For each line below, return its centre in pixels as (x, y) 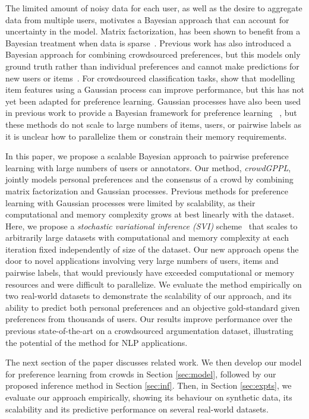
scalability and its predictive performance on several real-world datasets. (137, 409)
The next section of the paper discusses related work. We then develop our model (154, 362)
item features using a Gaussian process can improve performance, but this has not (155, 89)
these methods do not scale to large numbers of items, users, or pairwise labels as (153, 124)
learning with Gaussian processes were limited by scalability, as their (130, 202)
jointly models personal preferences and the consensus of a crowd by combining (149, 179)
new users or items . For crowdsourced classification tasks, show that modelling (150, 78)
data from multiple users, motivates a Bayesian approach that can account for (147, 19)
